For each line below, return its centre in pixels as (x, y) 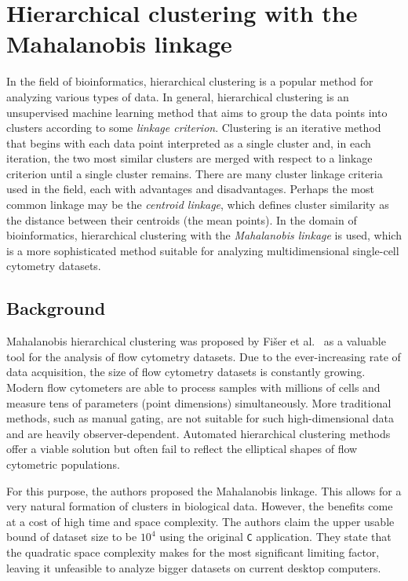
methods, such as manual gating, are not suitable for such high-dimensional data (200, 418)
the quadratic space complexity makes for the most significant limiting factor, (193, 552)
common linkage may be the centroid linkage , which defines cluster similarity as (198, 205)
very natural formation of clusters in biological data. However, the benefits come (200, 506)
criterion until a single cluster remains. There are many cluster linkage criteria (195, 173)
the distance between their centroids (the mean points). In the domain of (182, 219)
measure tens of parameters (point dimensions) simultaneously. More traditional (199, 402)
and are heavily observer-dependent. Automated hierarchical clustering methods (199, 433)
